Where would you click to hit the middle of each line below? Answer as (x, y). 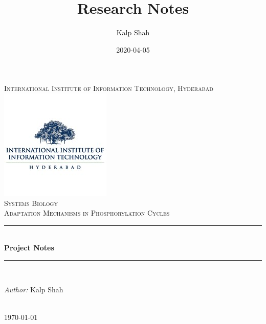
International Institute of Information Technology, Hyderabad (109, 88)
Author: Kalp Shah (34, 290)
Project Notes (29, 248)
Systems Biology (31, 203)
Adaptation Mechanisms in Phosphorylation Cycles (87, 213)
